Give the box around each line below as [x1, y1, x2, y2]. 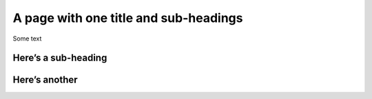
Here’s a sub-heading [12, 52, 107, 64]
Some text [12, 34, 42, 43]
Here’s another [12, 74, 79, 86]
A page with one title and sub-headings [12, 10, 243, 25]
